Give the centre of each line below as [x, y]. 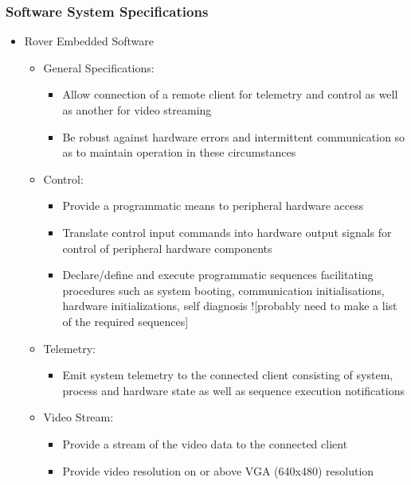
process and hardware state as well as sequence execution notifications [233, 390]
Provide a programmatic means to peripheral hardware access [213, 206]
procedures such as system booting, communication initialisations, [223, 290]
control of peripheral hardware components [167, 248]
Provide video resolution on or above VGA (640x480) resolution [218, 470]
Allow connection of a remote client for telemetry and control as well [230, 94]
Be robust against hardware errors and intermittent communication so [234, 136]
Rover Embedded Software [89, 41]
